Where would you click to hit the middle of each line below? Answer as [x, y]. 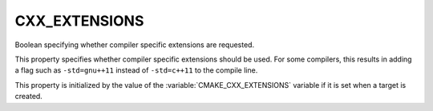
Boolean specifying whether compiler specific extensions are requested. [135, 45]
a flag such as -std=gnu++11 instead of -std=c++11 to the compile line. [136, 70]
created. [29, 97]
